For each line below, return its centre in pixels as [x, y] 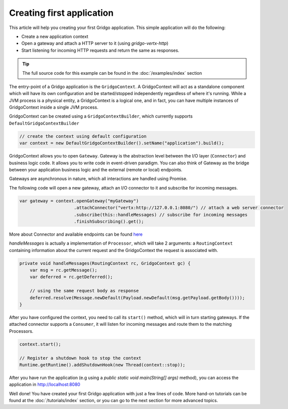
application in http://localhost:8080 [45, 384]
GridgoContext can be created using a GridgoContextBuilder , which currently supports [101, 116]
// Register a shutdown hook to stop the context [80, 358]
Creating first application [61, 13]
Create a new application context [55, 36]
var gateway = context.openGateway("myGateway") [79, 201]
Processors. [21, 331]
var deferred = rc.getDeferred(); [71, 277]
